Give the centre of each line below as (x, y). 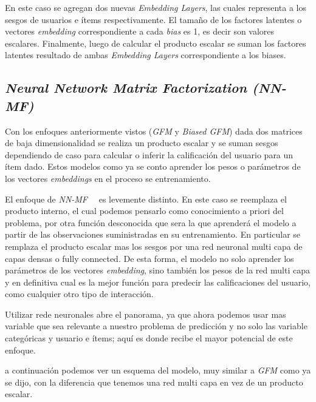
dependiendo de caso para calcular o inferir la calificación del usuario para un (149, 154)
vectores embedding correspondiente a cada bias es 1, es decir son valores (140, 31)
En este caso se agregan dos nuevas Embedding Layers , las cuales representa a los (156, 7)
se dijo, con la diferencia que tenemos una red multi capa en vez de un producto (154, 382)
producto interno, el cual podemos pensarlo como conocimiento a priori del (144, 211)
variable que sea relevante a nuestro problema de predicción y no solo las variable (156, 326)
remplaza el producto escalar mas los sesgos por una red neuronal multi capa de (154, 246)
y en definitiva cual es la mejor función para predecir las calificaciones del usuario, (158, 282)
